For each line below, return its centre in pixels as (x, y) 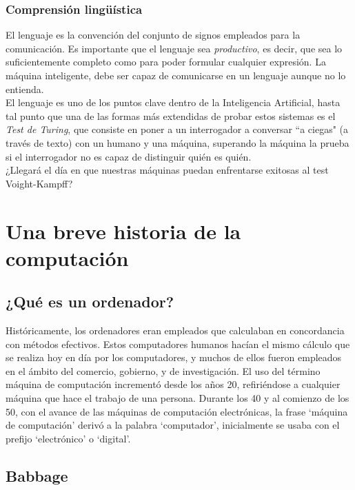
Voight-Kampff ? (39, 183)
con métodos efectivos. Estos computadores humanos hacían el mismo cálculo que (178, 344)
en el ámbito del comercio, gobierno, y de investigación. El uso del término (163, 370)
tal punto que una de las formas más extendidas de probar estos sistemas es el (171, 115)
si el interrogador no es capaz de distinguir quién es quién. (129, 156)
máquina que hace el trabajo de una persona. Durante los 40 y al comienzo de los (177, 398)
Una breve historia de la (123, 231)
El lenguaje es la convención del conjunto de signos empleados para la (153, 35)
